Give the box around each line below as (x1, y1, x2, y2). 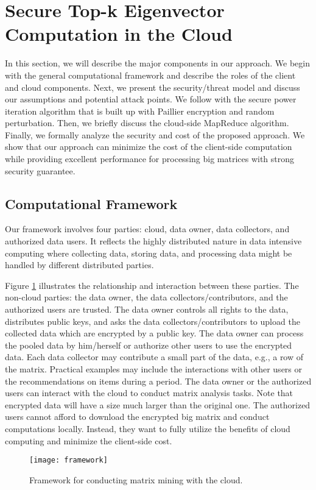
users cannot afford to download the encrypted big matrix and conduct (5, 410, 270, 423)
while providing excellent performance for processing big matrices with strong (5, 152, 295, 165)
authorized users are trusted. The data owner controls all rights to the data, (5, 303, 289, 316)
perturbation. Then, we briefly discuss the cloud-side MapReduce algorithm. (5, 116, 289, 129)
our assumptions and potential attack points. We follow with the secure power (5, 93, 297, 105)
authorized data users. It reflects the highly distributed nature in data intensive (5, 235, 302, 247)
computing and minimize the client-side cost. (5, 434, 172, 447)
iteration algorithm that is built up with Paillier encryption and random (5, 104, 275, 117)
